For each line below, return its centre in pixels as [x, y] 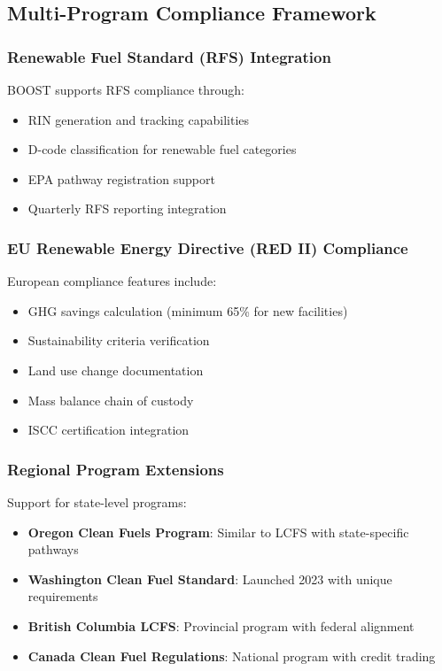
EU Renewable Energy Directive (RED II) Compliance [208, 247]
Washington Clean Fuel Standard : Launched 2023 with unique [210, 578]
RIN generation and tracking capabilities [139, 119]
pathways [53, 549]
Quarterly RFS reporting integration [127, 208]
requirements [63, 596]
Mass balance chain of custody [111, 400]
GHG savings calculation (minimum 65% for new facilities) [188, 310]
